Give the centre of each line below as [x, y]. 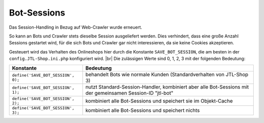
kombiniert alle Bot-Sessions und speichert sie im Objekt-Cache [159, 101]
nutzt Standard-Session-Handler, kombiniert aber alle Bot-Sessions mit [167, 87]
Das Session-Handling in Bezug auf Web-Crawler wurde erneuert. [76, 27]
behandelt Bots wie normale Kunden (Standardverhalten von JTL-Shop [167, 74]
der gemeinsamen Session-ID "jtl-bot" [129, 93]
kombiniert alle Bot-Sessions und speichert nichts [143, 110]
